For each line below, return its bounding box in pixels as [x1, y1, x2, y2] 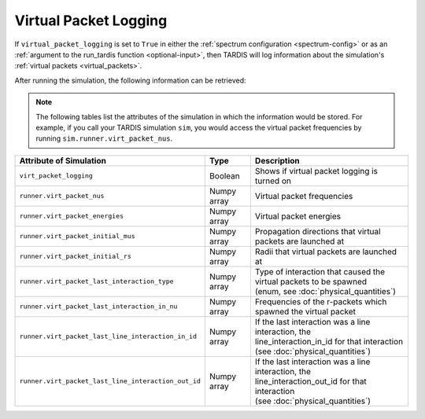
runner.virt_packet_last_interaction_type [19, 277, 174, 286]
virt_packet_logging [19, 171, 94, 180]
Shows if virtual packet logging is [254, 165, 378, 176]
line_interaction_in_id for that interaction [254, 336, 404, 347]
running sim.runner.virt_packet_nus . [35, 134, 173, 143]
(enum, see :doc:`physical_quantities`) [254, 285, 397, 296]
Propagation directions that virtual [254, 226, 381, 237]
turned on [254, 175, 291, 186]
